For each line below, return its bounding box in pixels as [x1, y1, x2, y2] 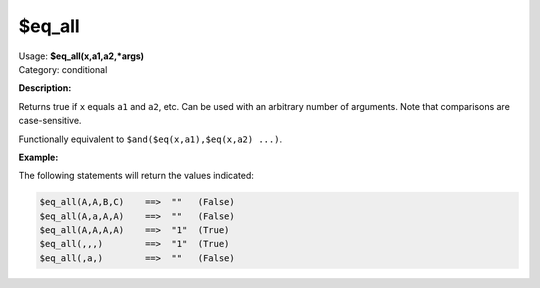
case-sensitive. [18, 115, 82, 127]
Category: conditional [18, 63, 108, 75]
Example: [18, 151, 59, 163]
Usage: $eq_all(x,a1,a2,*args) [18, 50, 145, 62]
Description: [18, 82, 72, 94]
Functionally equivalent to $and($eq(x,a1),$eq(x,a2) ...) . [18, 133, 283, 145]
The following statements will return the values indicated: [18, 170, 255, 182]
